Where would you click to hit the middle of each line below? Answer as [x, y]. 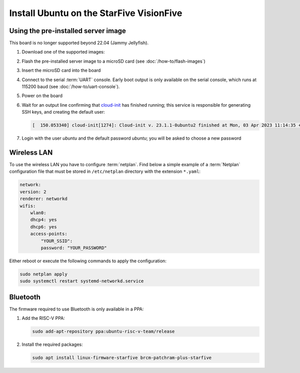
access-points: [49, 234]
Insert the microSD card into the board [61, 71]
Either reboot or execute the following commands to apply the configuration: [88, 261]
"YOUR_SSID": [57, 241]
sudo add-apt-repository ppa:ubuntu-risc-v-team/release [103, 331]
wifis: [28, 206]
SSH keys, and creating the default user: [63, 112]
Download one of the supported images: [63, 52]
